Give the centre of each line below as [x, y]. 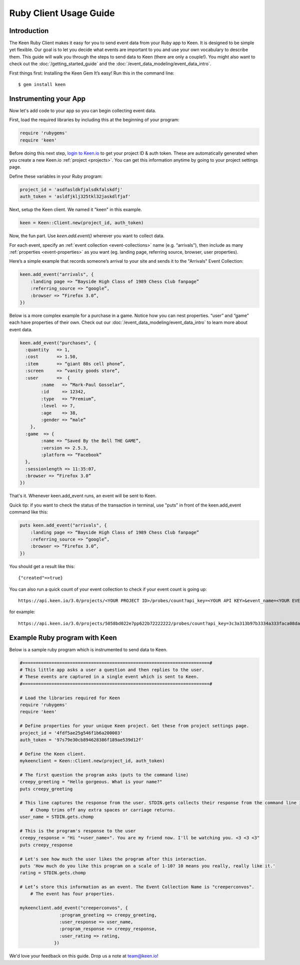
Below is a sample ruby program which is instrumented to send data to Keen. [88, 649]
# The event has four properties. [72, 894]
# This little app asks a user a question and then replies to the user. [112, 670]
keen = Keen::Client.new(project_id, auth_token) [82, 223]
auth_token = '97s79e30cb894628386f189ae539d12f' [82, 740]
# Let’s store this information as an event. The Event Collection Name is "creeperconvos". [137, 887]
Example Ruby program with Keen [63, 637]
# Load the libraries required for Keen [70, 698]
